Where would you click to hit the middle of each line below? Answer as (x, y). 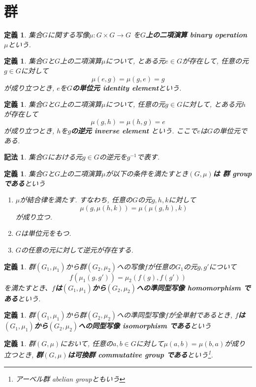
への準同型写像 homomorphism (189, 287)
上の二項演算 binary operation (196, 35)
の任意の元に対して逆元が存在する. (77, 250)
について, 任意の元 (135, 104)
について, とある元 (135, 61)
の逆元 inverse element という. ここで (134, 131)
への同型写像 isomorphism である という (145, 326)
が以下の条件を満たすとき (147, 174)
